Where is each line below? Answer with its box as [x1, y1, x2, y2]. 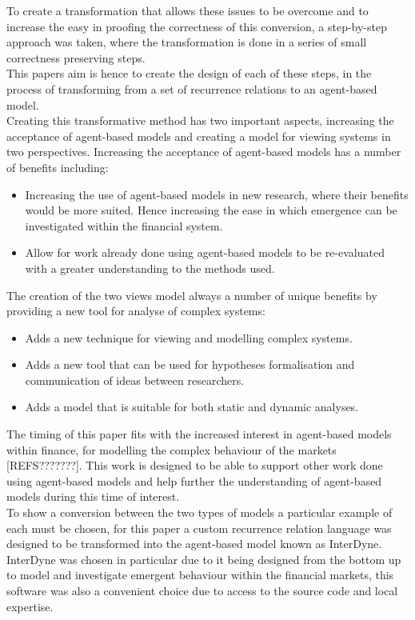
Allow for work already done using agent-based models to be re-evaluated [25, 244, 385, 261]
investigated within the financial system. [25, 217, 223, 234]
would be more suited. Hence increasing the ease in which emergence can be [25, 202, 397, 218]
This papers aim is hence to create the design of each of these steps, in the [6, 65, 372, 82]
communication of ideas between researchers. [25, 371, 245, 388]
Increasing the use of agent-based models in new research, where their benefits [25, 186, 409, 202]
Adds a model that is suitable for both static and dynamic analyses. [25, 398, 359, 415]
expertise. [6, 598, 54, 614]
